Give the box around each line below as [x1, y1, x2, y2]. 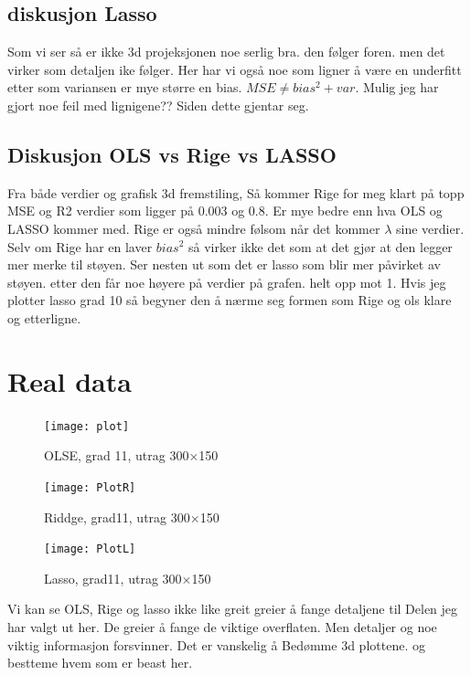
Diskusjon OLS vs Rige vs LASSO [7, 140, 337, 168]
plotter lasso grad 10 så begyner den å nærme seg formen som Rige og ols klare [7, 290, 452, 310]
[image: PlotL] [44, 543, 136, 556]
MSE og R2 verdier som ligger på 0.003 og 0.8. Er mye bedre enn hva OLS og [7, 201, 443, 220]
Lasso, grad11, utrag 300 [44, 568, 182, 587]
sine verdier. [395, 218, 465, 237]
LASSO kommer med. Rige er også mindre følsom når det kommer [7, 218, 380, 237]
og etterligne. [7, 308, 81, 327]
